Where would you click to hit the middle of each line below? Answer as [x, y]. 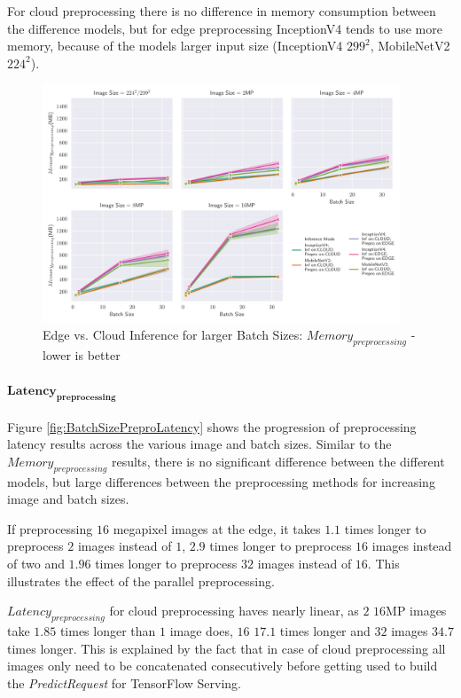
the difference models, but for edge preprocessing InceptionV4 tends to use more [225, 28]
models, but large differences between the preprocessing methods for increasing [221, 481]
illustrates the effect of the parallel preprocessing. [141, 580]
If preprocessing [50, 528]
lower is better [82, 355]
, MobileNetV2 [410, 46]
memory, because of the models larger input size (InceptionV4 [175, 46]
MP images [416, 611]
